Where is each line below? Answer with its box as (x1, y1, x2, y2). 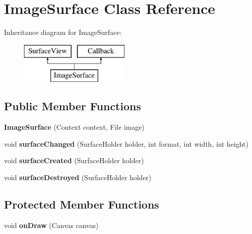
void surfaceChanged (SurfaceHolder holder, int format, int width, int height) (4, 138, 248, 149)
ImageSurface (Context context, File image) (4, 122, 145, 132)
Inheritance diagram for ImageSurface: (4, 27, 122, 37)
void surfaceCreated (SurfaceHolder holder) (4, 155, 144, 166)
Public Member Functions (4, 98, 141, 114)
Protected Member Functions (4, 196, 159, 212)
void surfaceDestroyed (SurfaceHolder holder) (4, 172, 151, 182)
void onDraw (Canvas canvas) (4, 220, 98, 230)
